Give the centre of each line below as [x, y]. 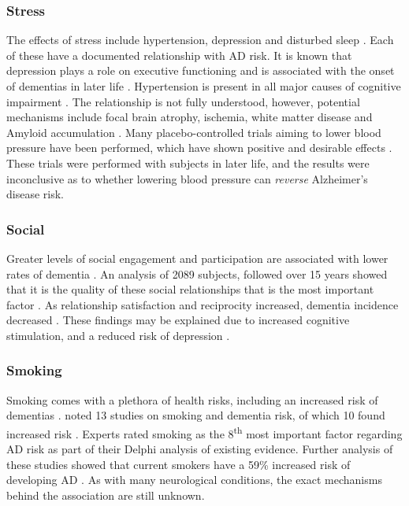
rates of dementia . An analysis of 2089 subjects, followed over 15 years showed [197, 273]
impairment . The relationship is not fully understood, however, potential [183, 101]
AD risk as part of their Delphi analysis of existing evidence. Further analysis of [200, 449]
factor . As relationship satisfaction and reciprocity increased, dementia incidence [203, 304]
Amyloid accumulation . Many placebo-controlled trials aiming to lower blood [194, 132]
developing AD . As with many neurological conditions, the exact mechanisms [194, 480]
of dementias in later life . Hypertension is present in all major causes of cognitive [204, 86]
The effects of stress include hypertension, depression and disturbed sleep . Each [200, 40]
